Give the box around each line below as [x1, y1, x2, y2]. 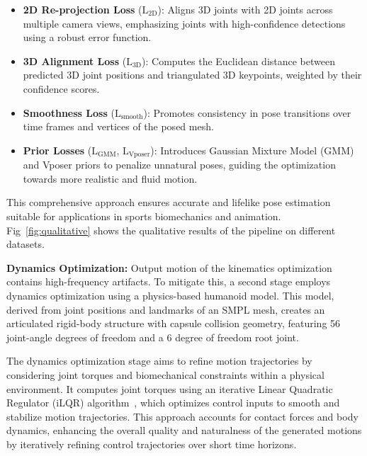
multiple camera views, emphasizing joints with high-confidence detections [23, 16, 346, 30]
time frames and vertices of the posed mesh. [23, 119, 214, 134]
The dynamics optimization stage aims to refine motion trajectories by [6, 353, 312, 368]
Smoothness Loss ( [23, 105, 115, 120]
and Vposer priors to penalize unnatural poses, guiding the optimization [23, 157, 336, 172]
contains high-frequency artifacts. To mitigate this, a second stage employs [6, 274, 331, 289]
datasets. [6, 236, 45, 251]
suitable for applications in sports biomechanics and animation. [6, 208, 281, 223]
